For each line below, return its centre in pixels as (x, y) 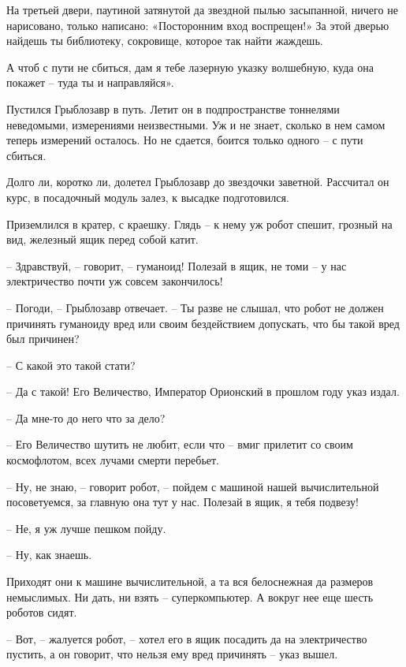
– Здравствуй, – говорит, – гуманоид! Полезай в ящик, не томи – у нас (177, 265)
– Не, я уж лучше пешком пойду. (86, 528)
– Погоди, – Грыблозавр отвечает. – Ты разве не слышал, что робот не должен (195, 307)
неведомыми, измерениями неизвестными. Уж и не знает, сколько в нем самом (196, 124)
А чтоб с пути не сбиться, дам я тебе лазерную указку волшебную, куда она (190, 67)
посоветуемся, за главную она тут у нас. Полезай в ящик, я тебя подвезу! (183, 502)
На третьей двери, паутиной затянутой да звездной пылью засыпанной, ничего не (202, 9)
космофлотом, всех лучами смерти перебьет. (113, 460)
